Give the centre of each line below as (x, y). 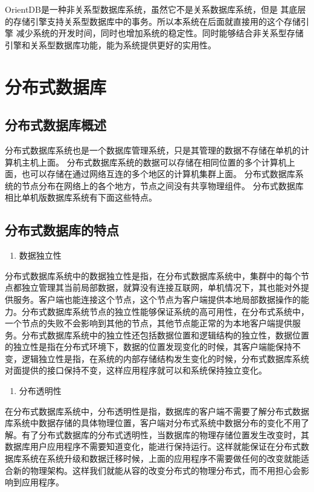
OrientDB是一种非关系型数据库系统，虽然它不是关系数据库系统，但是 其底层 (155, 9)
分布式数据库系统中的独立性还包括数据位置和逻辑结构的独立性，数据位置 (165, 335)
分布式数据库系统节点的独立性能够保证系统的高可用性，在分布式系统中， (165, 311)
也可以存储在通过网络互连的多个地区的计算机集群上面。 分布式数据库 (158, 174)
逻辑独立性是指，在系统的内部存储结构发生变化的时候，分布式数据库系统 (165, 358)
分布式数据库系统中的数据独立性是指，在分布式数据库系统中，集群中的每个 (153, 275)
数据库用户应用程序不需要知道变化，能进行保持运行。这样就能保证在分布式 (153, 446)
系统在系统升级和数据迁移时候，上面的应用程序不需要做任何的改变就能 (161, 458)
